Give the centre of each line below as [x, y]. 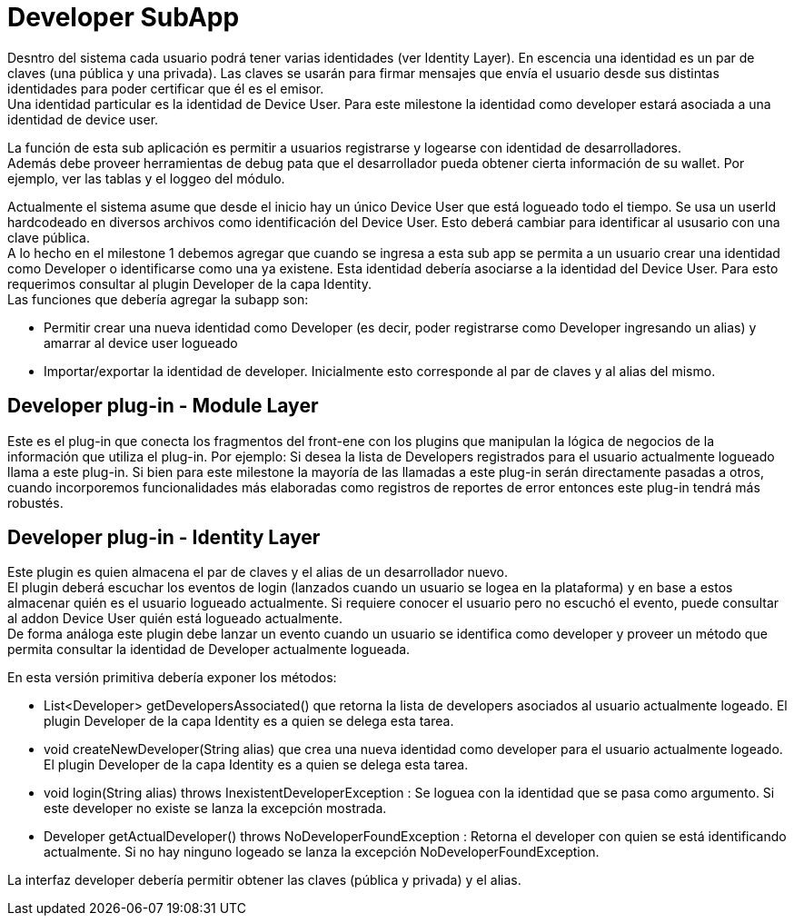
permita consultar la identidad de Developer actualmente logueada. [209, 650]
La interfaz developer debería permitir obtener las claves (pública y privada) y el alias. [264, 880]
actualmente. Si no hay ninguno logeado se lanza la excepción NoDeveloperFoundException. [322, 852]
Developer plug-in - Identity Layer [164, 538]
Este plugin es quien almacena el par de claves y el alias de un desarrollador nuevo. [258, 572]
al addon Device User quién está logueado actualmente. [175, 619]
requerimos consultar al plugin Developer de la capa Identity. [189, 283]
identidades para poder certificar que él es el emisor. [166, 88]
